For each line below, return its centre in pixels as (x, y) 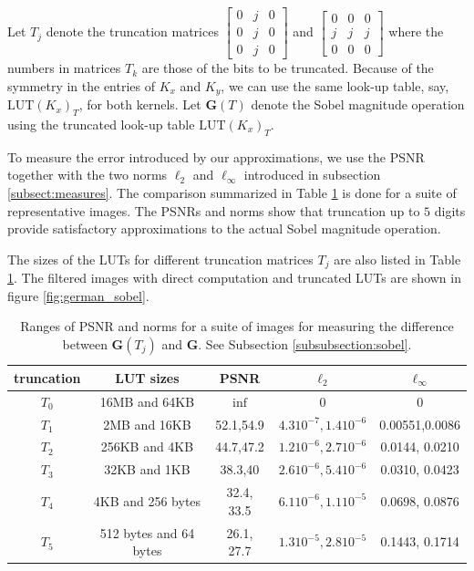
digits (450, 210)
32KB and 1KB (147, 469)
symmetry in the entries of (81, 85)
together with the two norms (88, 175)
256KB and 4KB (147, 446)
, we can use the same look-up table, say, (335, 85)
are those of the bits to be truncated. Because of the (288, 68)
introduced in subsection (312, 175)
